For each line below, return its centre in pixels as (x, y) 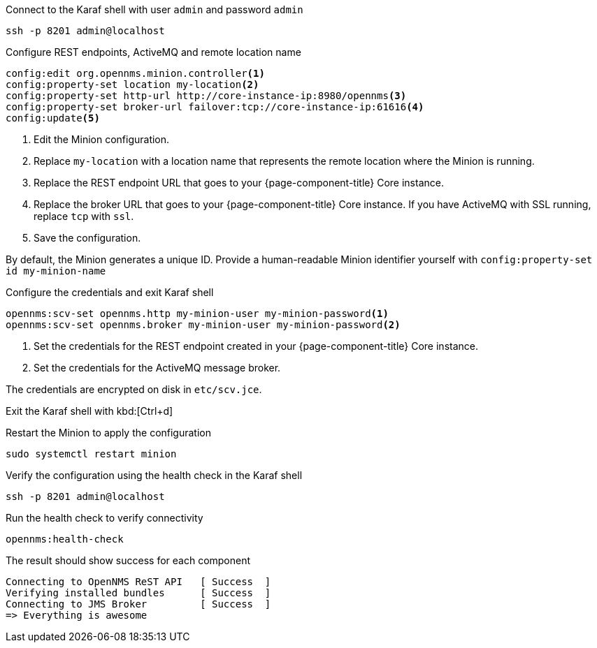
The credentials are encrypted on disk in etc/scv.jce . (134, 389)
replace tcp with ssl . (84, 216)
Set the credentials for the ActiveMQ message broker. (157, 368)
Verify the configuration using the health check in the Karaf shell (154, 475)
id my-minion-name (56, 271)
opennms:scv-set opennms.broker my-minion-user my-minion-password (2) (203, 325)
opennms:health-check (65, 539)
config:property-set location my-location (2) (132, 84)
